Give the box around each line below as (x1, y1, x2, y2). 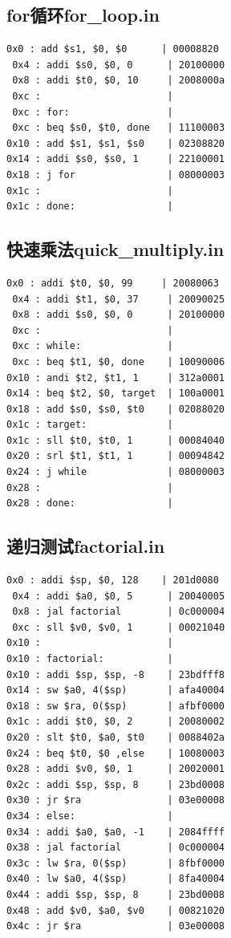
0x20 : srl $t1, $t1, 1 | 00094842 (6, 450, 225, 462)
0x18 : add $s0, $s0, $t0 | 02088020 (6, 403, 225, 415)
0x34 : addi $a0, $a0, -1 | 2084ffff (6, 826, 225, 838)
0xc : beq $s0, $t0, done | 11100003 (12, 122, 225, 134)
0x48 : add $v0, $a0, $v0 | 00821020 (6, 904, 225, 916)
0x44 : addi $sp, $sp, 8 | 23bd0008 (6, 888, 225, 900)
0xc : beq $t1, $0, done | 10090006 (12, 355, 225, 367)
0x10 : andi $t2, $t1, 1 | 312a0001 (6, 372, 225, 384)
